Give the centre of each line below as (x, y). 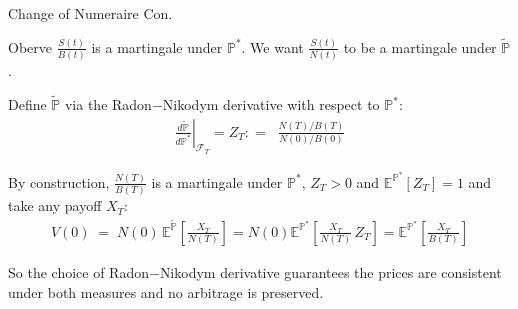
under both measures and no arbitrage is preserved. (166, 291)
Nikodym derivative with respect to (271, 104)
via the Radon (108, 104)
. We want (272, 46)
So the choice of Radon (78, 271)
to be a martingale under (420, 46)
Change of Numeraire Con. (90, 13)
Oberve (30, 46)
